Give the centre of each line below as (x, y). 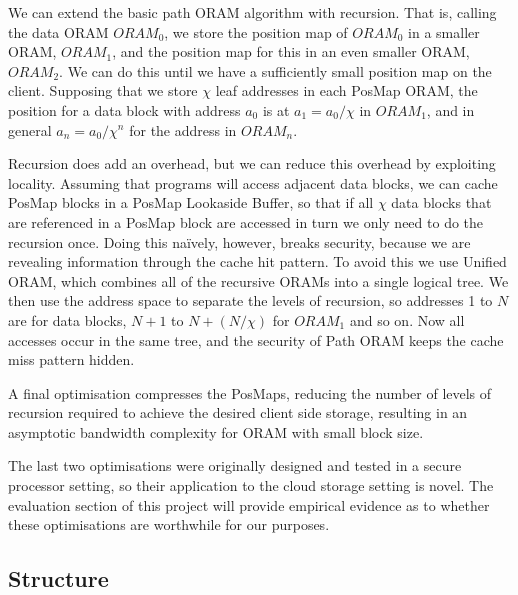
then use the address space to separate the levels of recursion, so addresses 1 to (250, 300)
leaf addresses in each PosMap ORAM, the (346, 90)
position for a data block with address (124, 109)
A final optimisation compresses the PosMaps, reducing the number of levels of (250, 392)
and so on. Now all (407, 319)
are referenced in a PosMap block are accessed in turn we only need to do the (246, 221)
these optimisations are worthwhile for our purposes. (169, 524)
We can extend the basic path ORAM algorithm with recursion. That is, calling (252, 12)
